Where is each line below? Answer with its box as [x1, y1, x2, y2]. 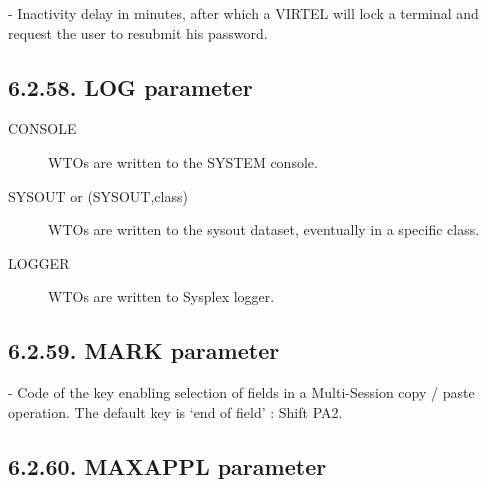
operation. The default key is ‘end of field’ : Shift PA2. [8, 401, 343, 422]
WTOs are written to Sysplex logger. [48, 286, 275, 307]
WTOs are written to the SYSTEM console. [48, 151, 318, 172]
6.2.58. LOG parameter [8, 71, 253, 102]
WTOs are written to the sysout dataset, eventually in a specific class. [48, 219, 480, 240]
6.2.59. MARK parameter [8, 335, 280, 366]
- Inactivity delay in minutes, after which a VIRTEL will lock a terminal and [8, 3, 479, 23]
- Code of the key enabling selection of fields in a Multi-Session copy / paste [8, 382, 475, 403]
